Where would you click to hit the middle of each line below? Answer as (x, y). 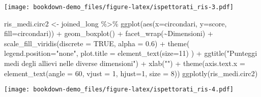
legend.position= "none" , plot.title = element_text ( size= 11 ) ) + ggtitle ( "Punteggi (131, 53)
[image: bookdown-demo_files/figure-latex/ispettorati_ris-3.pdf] (119, 7)
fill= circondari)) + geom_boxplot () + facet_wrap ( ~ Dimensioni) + (109, 33)
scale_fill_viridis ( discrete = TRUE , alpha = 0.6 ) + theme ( (97, 43)
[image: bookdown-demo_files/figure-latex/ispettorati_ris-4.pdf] (119, 90)
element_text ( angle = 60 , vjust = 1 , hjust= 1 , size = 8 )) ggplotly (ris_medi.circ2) (131, 73)
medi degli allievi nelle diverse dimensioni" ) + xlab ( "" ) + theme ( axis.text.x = (125, 63)
